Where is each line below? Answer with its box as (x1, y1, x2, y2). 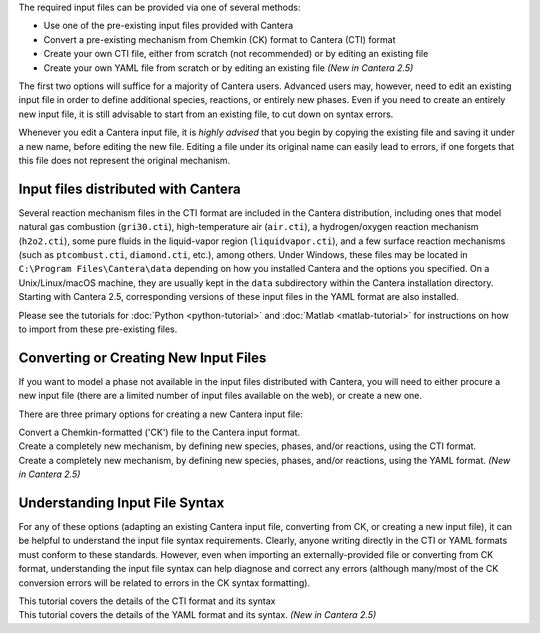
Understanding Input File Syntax (18, 495, 225, 511)
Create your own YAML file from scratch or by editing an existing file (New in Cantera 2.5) (43, 61, 414, 74)
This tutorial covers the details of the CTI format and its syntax (18, 595, 276, 607)
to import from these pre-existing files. (18, 323, 178, 335)
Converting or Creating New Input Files (18, 349, 267, 366)
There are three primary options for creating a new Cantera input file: (18, 408, 304, 420)
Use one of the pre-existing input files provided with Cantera (43, 20, 294, 32)
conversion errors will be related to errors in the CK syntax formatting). (18, 576, 310, 589)
